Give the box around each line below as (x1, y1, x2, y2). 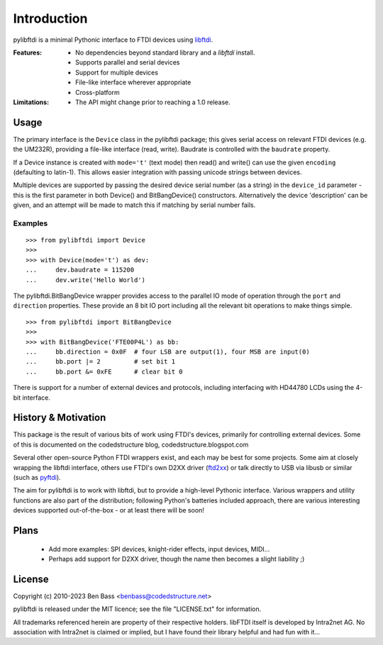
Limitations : (13, 98, 50, 106)
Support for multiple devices (75, 68, 159, 77)
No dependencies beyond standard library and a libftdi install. (75, 48, 255, 57)
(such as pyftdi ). (13, 473, 61, 482)
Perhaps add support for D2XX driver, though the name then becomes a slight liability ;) (48, 555, 305, 563)
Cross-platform (75, 88, 120, 96)
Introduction (13, 11, 88, 26)
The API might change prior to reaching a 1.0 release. (75, 98, 231, 106)
